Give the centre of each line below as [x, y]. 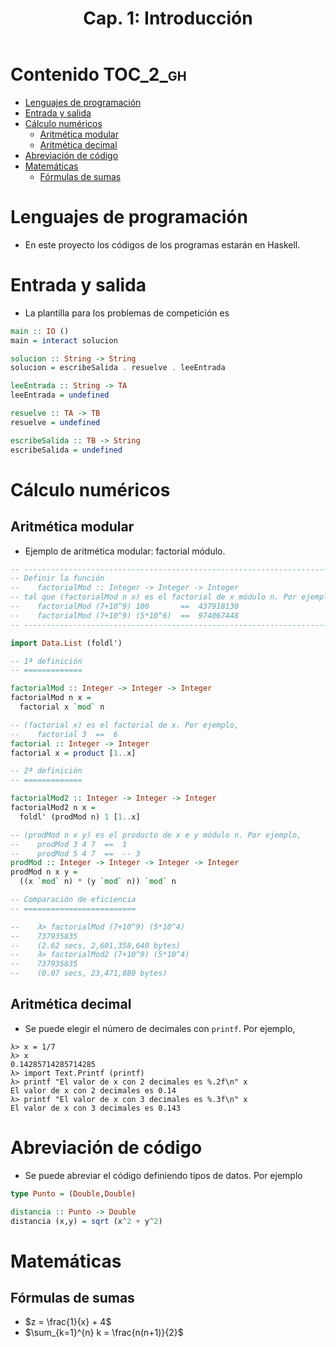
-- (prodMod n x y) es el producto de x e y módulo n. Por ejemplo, [156, 835]
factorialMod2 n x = [53, 808]
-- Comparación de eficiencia [73, 900]
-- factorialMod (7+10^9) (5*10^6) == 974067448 [125, 615]
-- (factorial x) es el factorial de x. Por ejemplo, [125, 725]
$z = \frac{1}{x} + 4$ [68, 1322]
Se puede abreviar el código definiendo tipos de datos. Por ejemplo [163, 1175]
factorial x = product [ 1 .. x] [73, 753]
